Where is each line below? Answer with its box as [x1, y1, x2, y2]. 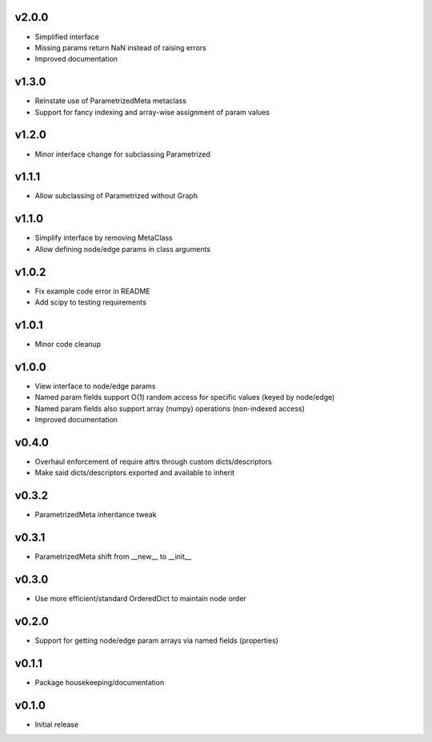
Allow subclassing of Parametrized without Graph [34, 191, 198, 201]
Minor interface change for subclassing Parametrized [34, 149, 211, 159]
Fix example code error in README [34, 286, 151, 296]
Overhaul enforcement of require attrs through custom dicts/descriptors [34, 457, 272, 466]
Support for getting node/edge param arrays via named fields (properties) [34, 636, 279, 645]
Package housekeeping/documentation [34, 677, 165, 687]
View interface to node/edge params [34, 381, 156, 391]
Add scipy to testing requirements [34, 297, 147, 307]
